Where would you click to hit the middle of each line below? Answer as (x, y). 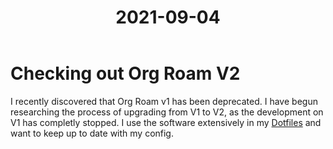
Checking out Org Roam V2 (125, 73)
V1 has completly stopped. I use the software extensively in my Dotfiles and (166, 122)
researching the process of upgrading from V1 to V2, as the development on (167, 112)
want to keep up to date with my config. (92, 133)
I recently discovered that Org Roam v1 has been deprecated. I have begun (164, 101)
